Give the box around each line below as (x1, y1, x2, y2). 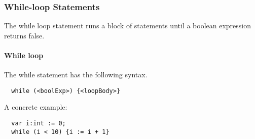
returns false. (4, 30, 45, 40)
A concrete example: (4, 102, 67, 112)
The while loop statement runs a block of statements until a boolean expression (4, 20, 251, 31)
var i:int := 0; (11, 120, 66, 127)
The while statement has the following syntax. (4, 69, 148, 80)
